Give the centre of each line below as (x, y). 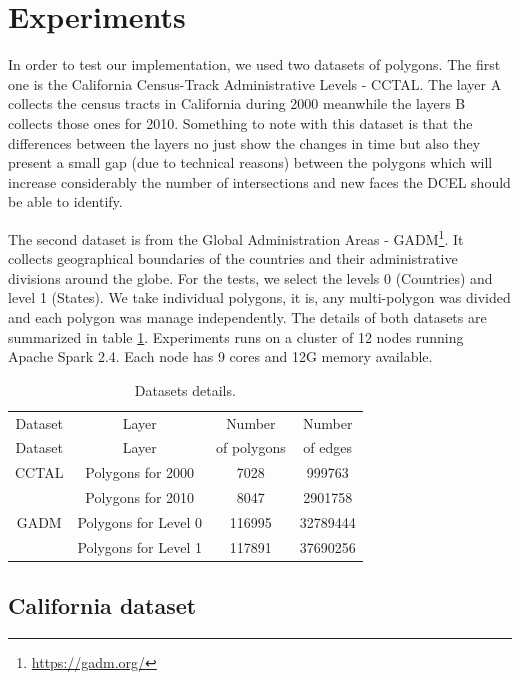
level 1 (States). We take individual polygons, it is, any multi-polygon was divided (259, 297)
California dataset (102, 605)
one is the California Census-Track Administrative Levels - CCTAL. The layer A (255, 83)
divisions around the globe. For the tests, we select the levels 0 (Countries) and (250, 277)
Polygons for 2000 (140, 472)
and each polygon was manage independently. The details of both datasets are (247, 316)
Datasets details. (185, 389)
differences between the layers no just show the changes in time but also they (244, 142)
